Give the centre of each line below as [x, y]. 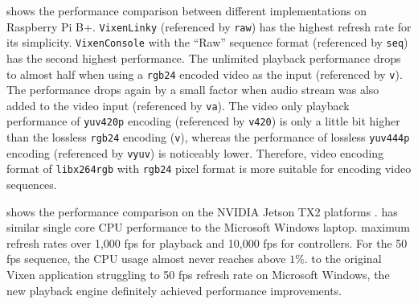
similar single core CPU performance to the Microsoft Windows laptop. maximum [208, 227]
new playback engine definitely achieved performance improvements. [174, 290]
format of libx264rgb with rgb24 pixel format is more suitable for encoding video [209, 168]
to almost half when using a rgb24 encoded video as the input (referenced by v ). [205, 74]
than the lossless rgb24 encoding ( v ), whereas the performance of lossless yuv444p [208, 137]
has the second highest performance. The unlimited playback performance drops [204, 58]
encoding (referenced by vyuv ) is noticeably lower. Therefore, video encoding [195, 152]
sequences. [32, 185]
